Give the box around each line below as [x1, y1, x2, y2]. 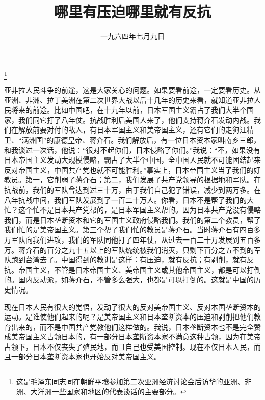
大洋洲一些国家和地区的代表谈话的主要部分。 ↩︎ [30, 386, 187, 396]
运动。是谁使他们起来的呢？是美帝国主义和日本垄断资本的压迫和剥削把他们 [4, 311, 254, 322]
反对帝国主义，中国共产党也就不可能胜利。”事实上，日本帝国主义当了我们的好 [4, 164, 261, 175]
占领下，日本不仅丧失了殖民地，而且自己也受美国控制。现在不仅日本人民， [4, 341, 254, 352]
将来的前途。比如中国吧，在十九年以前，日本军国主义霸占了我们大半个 [11, 104, 247, 115]
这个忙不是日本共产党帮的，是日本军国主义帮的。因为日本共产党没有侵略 [18, 204, 261, 215]
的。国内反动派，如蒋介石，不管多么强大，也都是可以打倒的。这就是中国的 [4, 274, 254, 285]
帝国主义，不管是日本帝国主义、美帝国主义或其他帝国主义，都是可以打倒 [18, 264, 261, 275]
